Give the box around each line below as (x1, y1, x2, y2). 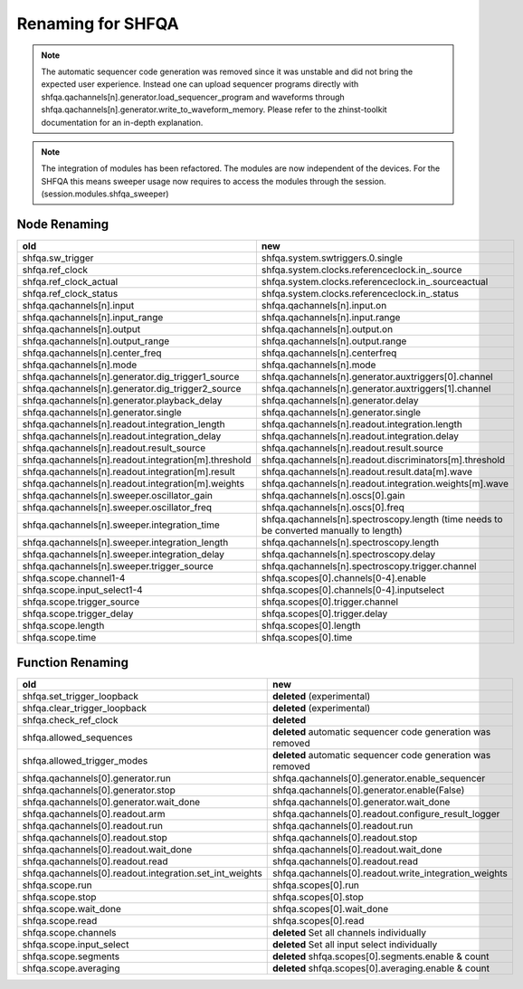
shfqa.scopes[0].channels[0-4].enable (261, 571, 427, 584)
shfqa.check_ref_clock (22, 714, 119, 727)
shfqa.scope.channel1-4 (22, 571, 126, 584)
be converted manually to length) (261, 524, 403, 537)
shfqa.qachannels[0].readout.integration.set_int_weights (22, 867, 262, 880)
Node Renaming (16, 216, 109, 232)
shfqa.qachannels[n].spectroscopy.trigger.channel (261, 559, 477, 572)
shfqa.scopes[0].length (261, 619, 361, 632)
